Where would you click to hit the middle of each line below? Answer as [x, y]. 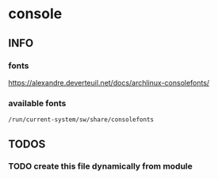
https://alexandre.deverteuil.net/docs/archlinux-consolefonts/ [109, 82]
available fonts [37, 103]
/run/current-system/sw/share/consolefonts [81, 120]
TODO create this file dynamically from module [100, 166]
